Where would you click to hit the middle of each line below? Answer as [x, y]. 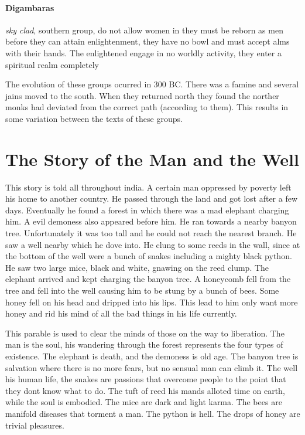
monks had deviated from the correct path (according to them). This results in [147, 107]
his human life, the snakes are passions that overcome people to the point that [146, 379]
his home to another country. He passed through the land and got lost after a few [152, 198]
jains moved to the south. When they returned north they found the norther [142, 95]
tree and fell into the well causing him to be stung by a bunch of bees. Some [142, 290]
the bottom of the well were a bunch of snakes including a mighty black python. [149, 256]
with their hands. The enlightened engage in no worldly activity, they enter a [143, 52]
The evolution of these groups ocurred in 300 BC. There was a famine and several [152, 84]
